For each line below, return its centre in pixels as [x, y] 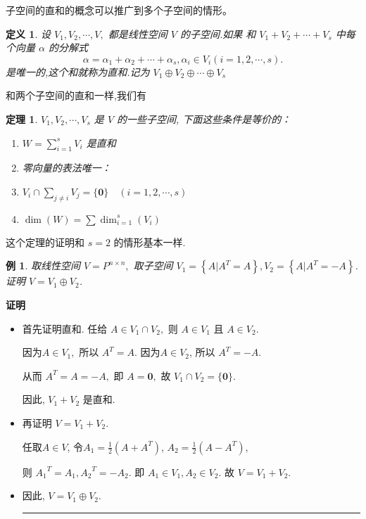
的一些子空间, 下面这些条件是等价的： [204, 118]
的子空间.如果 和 [218, 33]
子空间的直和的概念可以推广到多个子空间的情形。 [119, 10]
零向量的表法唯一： [67, 168]
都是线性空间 [138, 33]
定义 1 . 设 [28, 33]
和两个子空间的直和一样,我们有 [76, 95]
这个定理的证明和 [45, 242]
